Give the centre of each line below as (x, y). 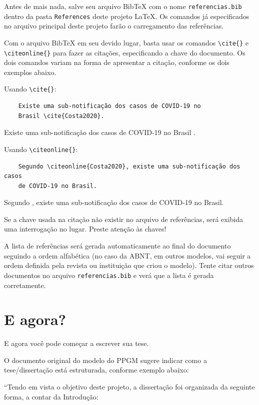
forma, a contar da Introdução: (51, 396)
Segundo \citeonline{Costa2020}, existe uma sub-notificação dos (129, 166)
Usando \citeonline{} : (41, 149)
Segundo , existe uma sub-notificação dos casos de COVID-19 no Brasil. (114, 202)
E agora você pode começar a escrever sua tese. (76, 343)
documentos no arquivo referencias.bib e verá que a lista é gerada (109, 275)
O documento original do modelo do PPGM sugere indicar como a (105, 360)
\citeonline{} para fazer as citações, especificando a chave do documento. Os (125, 52)
